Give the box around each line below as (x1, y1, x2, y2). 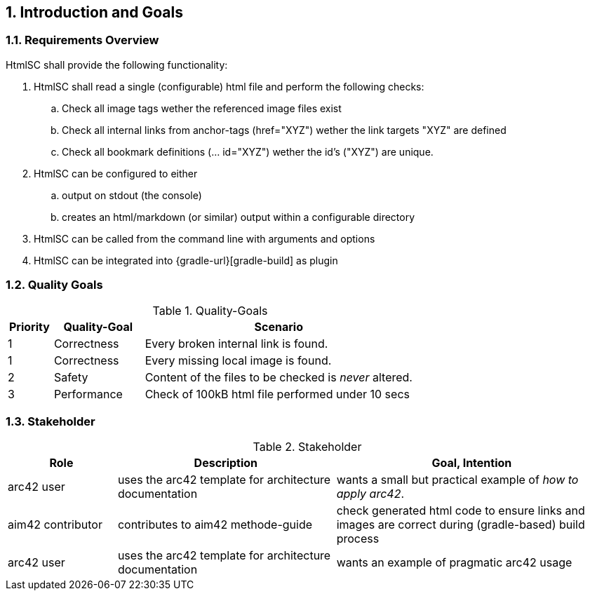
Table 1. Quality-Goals (152, 303, 268, 318)
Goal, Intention (431, 456, 512, 470)
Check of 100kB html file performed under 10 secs (145, 386, 410, 401)
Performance (53, 386, 123, 401)
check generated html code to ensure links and (336, 503, 585, 518)
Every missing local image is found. (145, 353, 332, 367)
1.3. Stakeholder (6, 414, 95, 428)
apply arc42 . (336, 487, 405, 501)
